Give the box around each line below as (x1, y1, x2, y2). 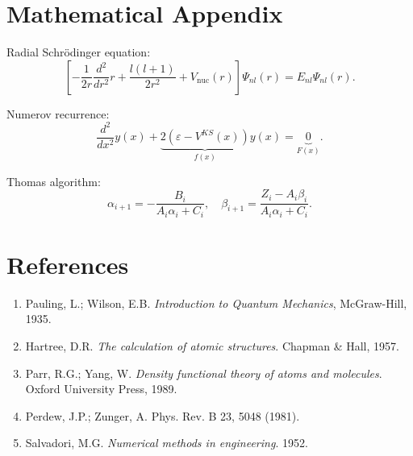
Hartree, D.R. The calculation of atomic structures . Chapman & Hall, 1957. (25, 337, 399, 354)
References (6, 247, 129, 280)
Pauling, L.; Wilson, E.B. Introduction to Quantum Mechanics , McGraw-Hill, (25, 294, 407, 311)
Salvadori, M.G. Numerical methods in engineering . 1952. (25, 434, 308, 451)
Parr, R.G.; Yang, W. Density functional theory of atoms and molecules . (25, 364, 382, 381)
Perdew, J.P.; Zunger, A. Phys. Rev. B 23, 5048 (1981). (25, 407, 300, 424)
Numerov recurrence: (6, 105, 110, 122)
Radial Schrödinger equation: (6, 44, 151, 60)
